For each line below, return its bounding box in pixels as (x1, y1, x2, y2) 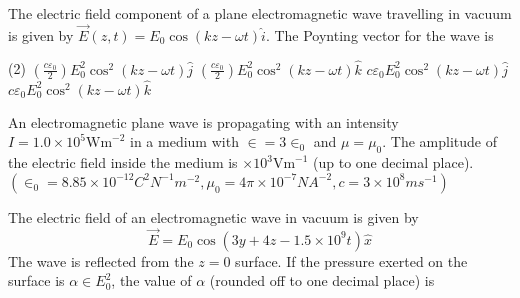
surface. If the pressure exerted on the (235, 250, 468, 271)
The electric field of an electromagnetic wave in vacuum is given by (8, 206, 419, 227)
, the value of (111, 270, 192, 291)
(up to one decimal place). (313, 152, 474, 173)
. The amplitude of (382, 131, 498, 152)
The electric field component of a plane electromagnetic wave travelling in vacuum (8, 3, 512, 23)
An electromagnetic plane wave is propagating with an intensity (8, 111, 399, 132)
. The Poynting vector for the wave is (265, 24, 494, 45)
